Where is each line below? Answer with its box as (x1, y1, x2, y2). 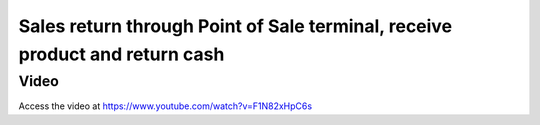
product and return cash (18, 43, 225, 65)
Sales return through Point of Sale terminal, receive (18, 15, 453, 37)
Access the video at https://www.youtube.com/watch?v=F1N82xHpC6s (18, 100, 313, 112)
